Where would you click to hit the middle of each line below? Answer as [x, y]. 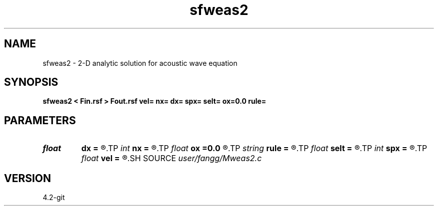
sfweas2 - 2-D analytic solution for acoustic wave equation [140, 63]
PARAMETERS [40, 120]
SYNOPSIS [31, 82]
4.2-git [54, 198]
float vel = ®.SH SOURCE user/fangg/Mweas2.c [171, 158]
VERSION [28, 178]
